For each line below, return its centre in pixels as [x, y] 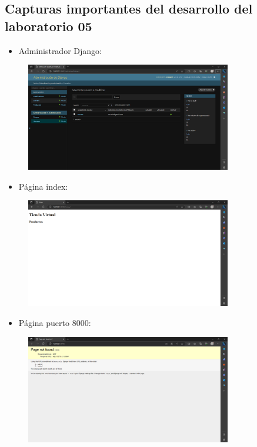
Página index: [43, 186]
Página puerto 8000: [55, 323]
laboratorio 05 [49, 26]
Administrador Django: [60, 50]
